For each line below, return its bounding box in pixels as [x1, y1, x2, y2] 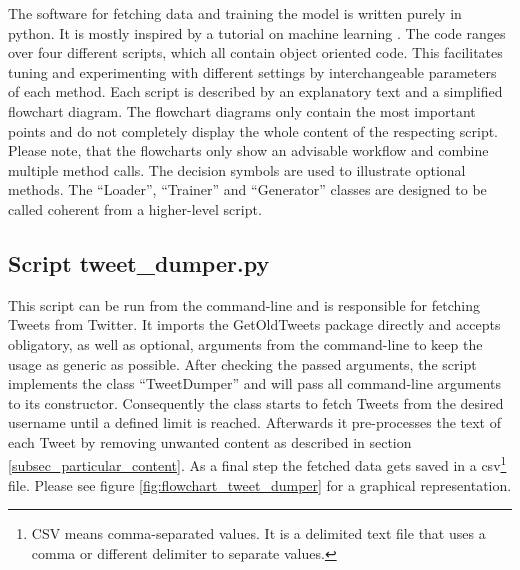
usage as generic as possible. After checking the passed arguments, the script [8, 353, 477, 374]
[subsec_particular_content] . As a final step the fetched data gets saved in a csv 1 [8, 452, 507, 476]
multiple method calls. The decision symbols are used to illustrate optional [8, 159, 466, 180]
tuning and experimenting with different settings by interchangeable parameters [8, 61, 497, 82]
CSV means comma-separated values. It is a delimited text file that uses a [31, 523, 486, 544]
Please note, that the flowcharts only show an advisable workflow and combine [8, 140, 489, 161]
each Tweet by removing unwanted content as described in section [8, 431, 412, 452]
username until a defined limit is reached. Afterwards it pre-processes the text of [8, 412, 501, 433]
